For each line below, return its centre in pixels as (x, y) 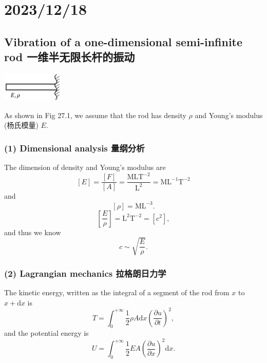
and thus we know (33, 232)
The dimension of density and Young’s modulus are (85, 167)
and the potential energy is (46, 333)
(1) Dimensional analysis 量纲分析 (74, 148)
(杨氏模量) (21, 125)
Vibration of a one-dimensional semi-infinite (123, 41)
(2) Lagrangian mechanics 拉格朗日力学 (85, 273)
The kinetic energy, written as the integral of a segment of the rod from (117, 292)
